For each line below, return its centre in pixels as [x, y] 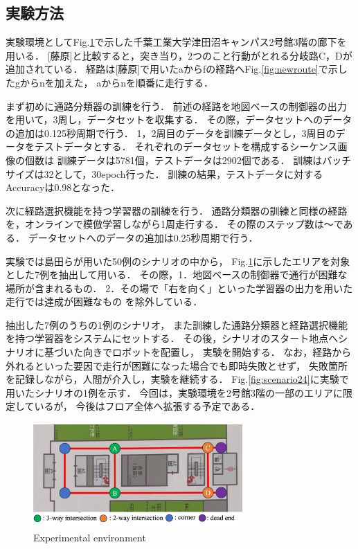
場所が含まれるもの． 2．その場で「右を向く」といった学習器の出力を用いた [179, 288]
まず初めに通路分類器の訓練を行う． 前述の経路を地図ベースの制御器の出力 [176, 106]
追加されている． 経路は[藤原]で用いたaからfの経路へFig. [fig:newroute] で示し [177, 69]
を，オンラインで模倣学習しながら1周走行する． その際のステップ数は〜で [174, 224]
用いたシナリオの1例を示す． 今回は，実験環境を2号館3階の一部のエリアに [174, 392]
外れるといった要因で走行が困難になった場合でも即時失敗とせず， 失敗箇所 [177, 365]
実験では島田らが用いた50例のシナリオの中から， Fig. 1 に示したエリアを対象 [178, 261]
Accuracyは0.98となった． [63, 187]
